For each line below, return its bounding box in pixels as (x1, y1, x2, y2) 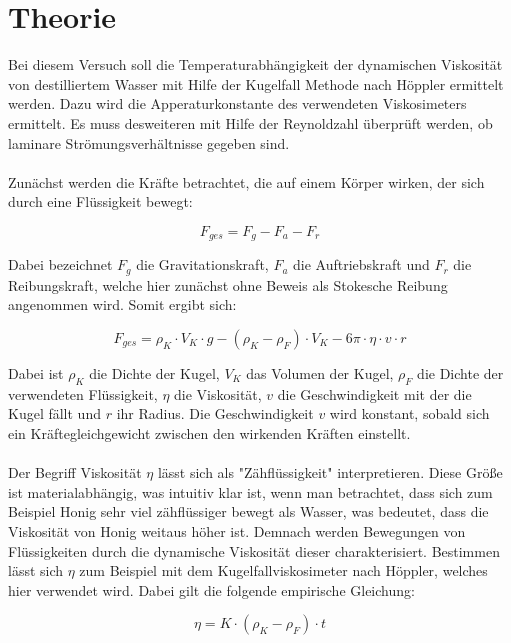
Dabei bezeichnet (8, 254, 113, 275)
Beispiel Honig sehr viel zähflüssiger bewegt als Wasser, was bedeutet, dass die (8, 501, 489, 522)
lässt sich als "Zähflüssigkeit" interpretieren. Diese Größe (157, 462, 503, 483)
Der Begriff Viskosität (8, 462, 142, 483)
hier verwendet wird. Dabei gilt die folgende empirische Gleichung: (8, 579, 415, 600)
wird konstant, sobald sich (329, 403, 490, 424)
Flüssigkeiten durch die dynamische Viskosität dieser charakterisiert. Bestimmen (8, 540, 500, 561)
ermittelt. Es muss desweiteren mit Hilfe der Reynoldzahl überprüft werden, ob (8, 112, 493, 133)
